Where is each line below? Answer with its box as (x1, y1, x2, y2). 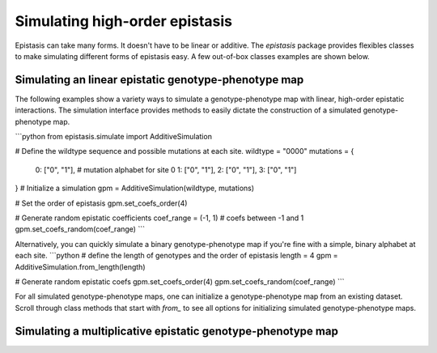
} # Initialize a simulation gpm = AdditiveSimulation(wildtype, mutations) (15, 183, 255, 194)
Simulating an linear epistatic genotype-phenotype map (15, 73, 304, 87)
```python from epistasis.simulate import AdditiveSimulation (15, 132, 212, 142)
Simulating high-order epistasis (15, 12, 233, 30)
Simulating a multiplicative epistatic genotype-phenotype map (15, 324, 339, 338)
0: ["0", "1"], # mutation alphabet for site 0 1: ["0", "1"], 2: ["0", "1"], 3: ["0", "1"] (35, 164, 297, 174)
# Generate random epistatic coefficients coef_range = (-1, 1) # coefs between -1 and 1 (15, 213, 304, 223)
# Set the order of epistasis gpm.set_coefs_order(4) (15, 198, 188, 208)
